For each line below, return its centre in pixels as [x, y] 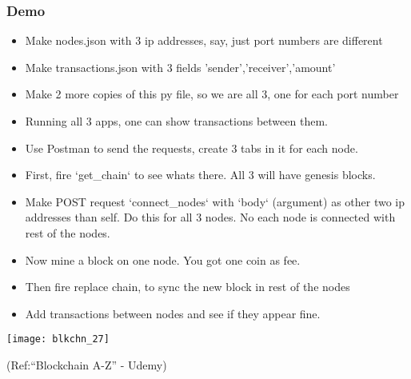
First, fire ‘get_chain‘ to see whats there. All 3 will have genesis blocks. [200, 175]
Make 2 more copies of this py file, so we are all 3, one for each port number [212, 94]
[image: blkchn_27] [58, 339]
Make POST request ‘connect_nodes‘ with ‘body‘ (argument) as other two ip [215, 201]
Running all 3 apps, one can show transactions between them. [176, 121]
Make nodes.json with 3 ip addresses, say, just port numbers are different [204, 40]
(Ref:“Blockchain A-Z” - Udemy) [87, 365]
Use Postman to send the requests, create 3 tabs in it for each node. [192, 148]
